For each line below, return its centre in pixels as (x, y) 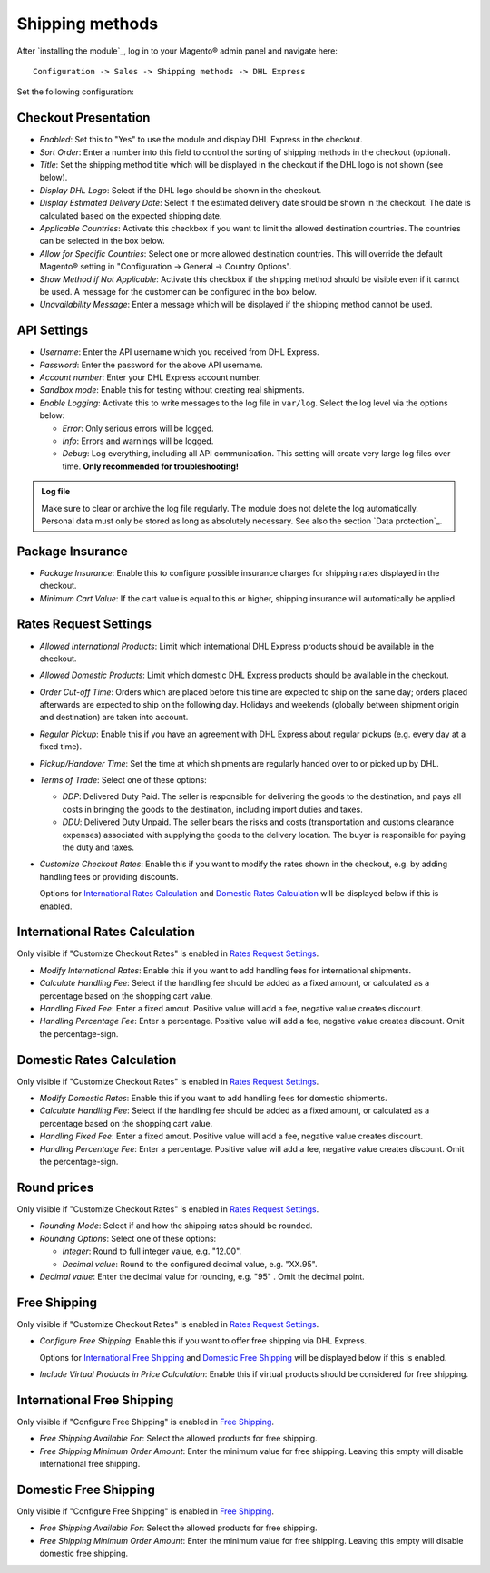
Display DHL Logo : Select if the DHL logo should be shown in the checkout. (181, 190)
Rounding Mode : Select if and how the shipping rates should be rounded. (176, 1226)
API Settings (53, 331)
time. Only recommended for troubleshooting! (151, 466)
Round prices (55, 1187)
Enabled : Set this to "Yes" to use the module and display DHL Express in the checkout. (201, 140)
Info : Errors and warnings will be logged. (138, 441)
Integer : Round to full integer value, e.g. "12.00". (152, 1251)
